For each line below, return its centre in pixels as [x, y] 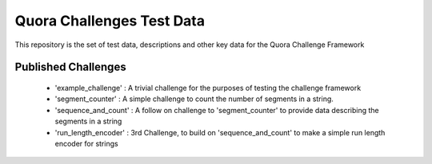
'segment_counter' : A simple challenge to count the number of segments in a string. [194, 99]
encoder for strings [87, 143]
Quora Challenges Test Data [110, 21]
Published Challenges [71, 67]
